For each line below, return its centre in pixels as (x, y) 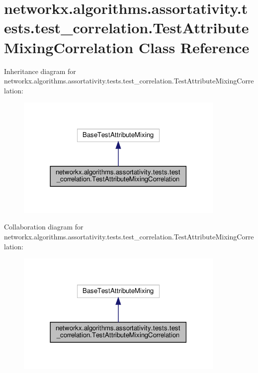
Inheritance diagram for (40, 71)
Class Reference (194, 47)
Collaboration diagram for (44, 227)
